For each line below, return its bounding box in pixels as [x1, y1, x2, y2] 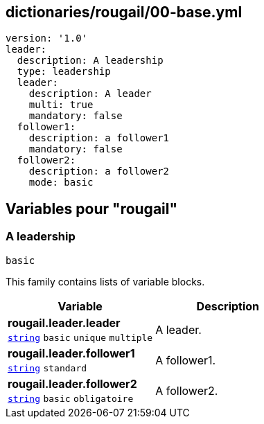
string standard [8, 362, 87, 373]
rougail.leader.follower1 [8, 346, 135, 360]
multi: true [28, 99, 94, 111]
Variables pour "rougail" [6, 200, 178, 218]
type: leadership [17, 66, 111, 78]
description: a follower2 [28, 166, 170, 177]
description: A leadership [17, 55, 164, 67]
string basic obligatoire [8, 393, 134, 404]
